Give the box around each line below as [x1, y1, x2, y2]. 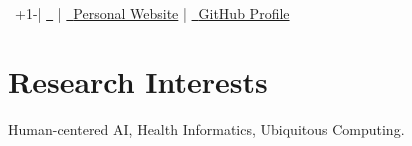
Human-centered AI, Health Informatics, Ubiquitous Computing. [8, 119, 405, 140]
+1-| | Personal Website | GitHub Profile [14, 2, 290, 23]
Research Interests [8, 61, 268, 102]
